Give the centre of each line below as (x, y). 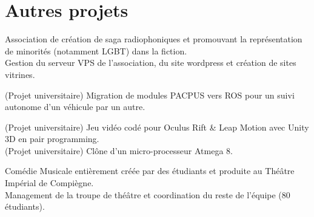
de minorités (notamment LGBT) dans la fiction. (96, 50)
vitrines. (20, 74)
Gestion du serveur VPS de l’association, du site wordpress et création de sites (151, 63)
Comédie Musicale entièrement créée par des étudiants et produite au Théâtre (150, 171)
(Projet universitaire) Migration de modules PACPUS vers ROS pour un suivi (150, 95)
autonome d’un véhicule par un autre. (75, 107)
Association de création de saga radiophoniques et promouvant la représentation (154, 39)
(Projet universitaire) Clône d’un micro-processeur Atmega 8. (119, 150)
